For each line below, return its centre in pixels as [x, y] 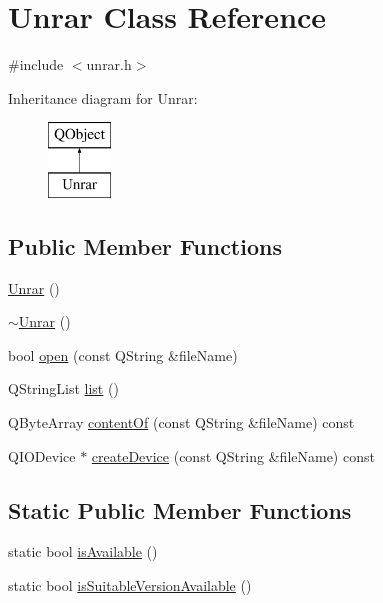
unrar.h [109, 64]
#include [36, 64]
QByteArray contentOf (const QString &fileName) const [181, 422]
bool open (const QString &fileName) [123, 354]
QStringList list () [63, 388]
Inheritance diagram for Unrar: [103, 97]
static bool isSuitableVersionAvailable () [130, 585]
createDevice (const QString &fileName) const [233, 455]
